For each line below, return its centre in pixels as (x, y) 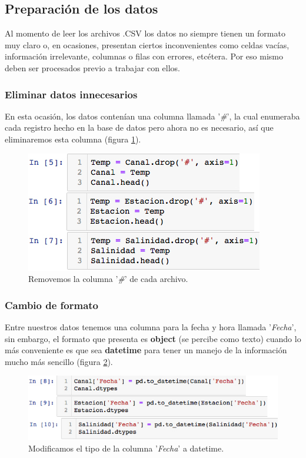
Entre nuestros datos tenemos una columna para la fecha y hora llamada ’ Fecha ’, (151, 326)
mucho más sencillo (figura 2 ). (59, 361)
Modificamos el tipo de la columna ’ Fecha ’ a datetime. (126, 448)
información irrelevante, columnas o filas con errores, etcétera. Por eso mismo (144, 56)
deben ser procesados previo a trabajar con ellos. (93, 67)
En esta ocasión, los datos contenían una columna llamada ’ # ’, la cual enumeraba (152, 116)
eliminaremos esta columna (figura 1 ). (73, 139)
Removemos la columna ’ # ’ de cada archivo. (108, 279)
